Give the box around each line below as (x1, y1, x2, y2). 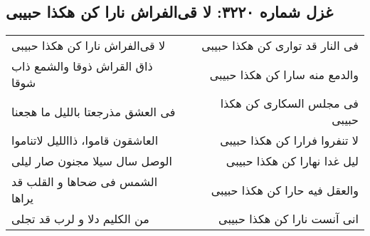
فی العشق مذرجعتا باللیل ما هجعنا (11, 103, 176, 120)
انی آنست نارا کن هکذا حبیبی (218, 210, 359, 227)
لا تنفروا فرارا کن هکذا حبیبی (220, 132, 359, 149)
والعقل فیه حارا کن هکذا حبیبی (211, 181, 359, 198)
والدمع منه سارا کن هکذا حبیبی (209, 66, 359, 83)
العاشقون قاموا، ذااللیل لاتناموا (11, 132, 159, 149)
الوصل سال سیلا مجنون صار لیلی (11, 153, 172, 170)
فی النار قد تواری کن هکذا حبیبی (201, 37, 359, 54)
